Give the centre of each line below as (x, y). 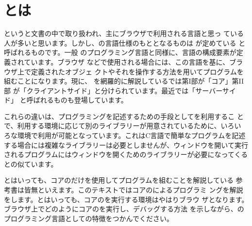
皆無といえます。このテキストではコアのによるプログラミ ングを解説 (134, 190)
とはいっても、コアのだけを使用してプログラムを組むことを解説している (119, 180)
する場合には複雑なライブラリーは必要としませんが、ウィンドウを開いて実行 (126, 145)
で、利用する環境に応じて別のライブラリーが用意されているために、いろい (123, 126)
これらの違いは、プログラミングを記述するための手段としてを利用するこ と (124, 116)
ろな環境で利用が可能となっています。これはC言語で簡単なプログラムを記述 (125, 135)
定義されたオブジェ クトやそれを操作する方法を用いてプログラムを (137, 71)
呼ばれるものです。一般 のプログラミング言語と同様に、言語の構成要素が (120, 52)
